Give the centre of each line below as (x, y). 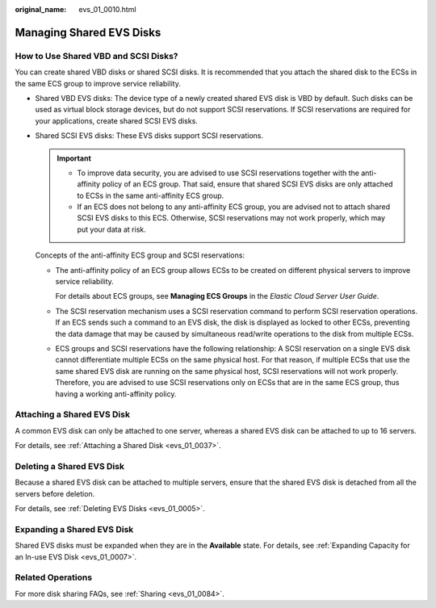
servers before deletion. (55, 493)
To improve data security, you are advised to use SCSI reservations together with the (218, 173)
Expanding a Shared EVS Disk (74, 529)
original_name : (41, 9)
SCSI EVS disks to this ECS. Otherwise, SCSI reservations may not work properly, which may (231, 218)
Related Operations (54, 577)
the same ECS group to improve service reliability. (98, 83)
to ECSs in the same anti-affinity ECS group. (151, 195)
